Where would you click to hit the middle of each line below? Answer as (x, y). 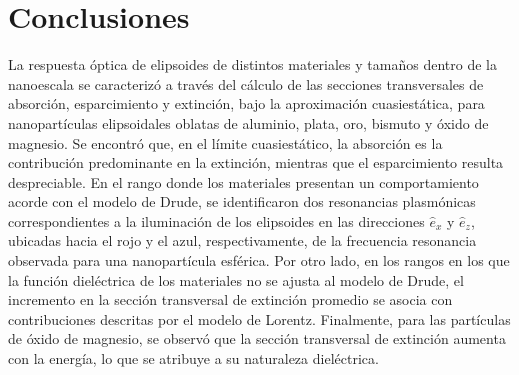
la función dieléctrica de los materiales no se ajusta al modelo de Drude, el (236, 279)
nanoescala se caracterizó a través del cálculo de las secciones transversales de (246, 83)
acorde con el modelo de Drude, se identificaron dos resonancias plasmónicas (242, 201)
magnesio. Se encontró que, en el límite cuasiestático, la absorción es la (225, 142)
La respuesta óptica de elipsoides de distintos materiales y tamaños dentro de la (252, 64)
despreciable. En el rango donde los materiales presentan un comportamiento (243, 181)
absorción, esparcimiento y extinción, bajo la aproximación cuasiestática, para (246, 103)
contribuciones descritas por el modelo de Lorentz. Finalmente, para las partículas (259, 318)
